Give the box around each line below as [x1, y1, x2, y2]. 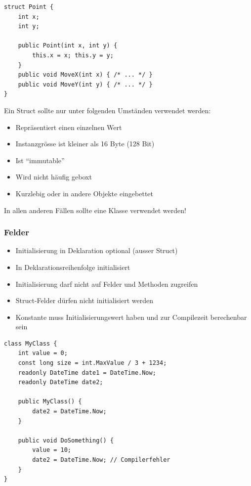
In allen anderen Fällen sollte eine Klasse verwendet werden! [4, 205, 186, 215]
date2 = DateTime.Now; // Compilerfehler [32, 456, 170, 463]
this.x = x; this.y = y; [32, 51, 114, 59]
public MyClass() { [18, 398, 82, 405]
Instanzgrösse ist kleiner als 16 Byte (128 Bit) [15, 138, 155, 149]
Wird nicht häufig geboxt [15, 172, 92, 182]
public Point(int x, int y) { [18, 42, 118, 49]
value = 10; [32, 446, 72, 454]
